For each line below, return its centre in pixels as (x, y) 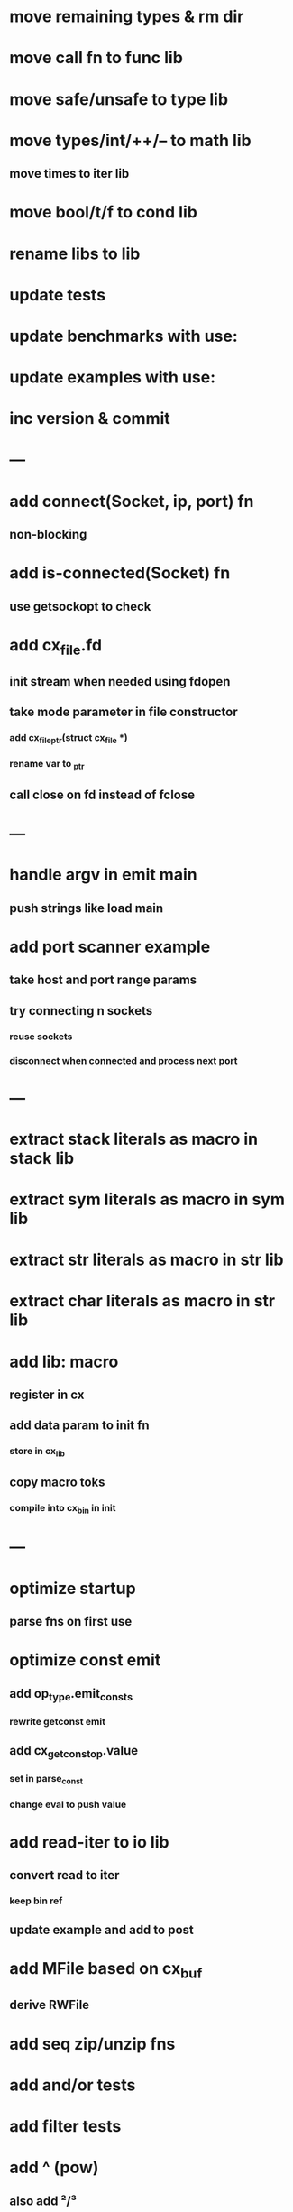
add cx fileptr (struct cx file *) (69, 739)
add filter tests (65, 2126)
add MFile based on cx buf (106, 1970)
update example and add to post (101, 1930)
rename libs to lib (75, 253)
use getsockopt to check (80, 606)
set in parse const (46, 1780)
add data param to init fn (80, 1426)
